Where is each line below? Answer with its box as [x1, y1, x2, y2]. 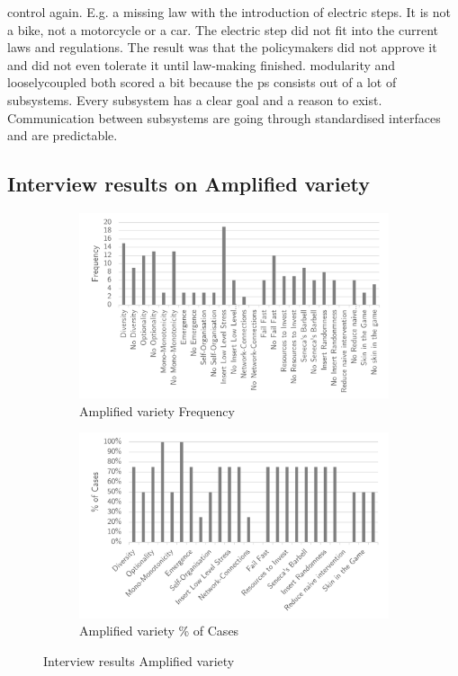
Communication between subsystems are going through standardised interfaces [7, 108, 441, 127]
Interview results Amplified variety [43, 651, 235, 670]
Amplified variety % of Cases [79, 621, 239, 640]
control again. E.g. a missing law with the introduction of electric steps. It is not [7, 3, 452, 21]
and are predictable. [7, 126, 118, 145]
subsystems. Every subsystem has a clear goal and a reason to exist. [7, 90, 382, 109]
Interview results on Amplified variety [7, 170, 370, 198]
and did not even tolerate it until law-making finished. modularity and [7, 55, 396, 74]
